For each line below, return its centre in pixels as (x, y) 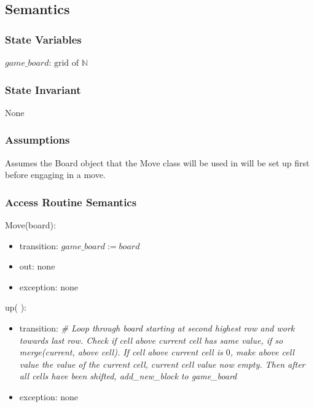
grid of (66, 63)
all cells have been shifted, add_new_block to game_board (128, 376)
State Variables (43, 39)
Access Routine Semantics (71, 202)
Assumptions (37, 140)
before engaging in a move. (55, 175)
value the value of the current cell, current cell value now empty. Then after (162, 364)
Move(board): (30, 225)
